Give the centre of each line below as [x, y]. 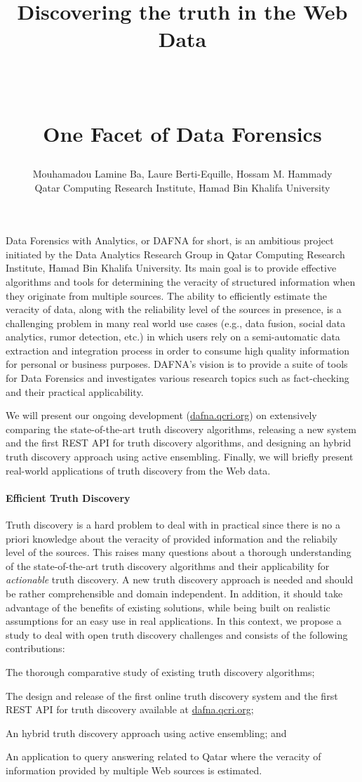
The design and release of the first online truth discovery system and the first [172, 695]
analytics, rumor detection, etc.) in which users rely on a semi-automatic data [173, 337]
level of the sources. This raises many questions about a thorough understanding [179, 552]
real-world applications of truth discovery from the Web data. [138, 470]
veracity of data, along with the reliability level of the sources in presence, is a [174, 309]
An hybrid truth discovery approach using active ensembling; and [146, 733]
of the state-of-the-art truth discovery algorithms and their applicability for [168, 565]
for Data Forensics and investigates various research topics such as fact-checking [177, 378]
